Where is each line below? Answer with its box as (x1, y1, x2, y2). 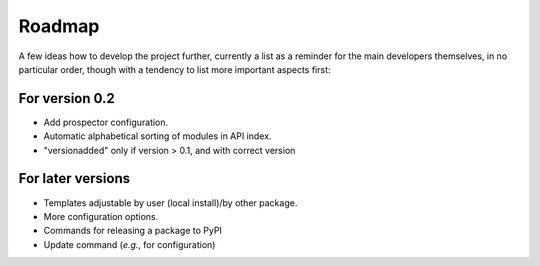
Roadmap (18, 15, 100, 37)
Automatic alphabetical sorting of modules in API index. (43, 130, 272, 142)
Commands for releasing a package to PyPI (43, 225, 222, 237)
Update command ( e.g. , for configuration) (43, 238, 216, 250)
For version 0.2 (18, 90, 115, 107)
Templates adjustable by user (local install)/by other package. (43, 196, 298, 209)
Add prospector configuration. (43, 116, 169, 128)
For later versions (18, 170, 130, 187)
